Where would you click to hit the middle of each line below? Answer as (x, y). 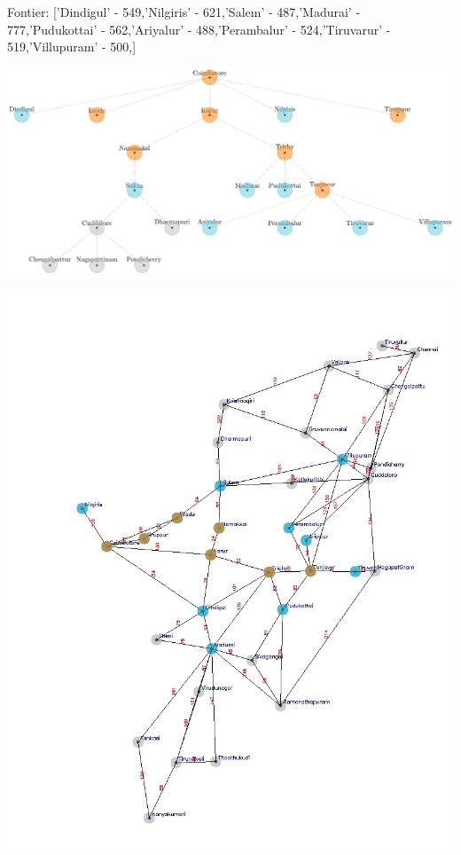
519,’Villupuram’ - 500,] (72, 47)
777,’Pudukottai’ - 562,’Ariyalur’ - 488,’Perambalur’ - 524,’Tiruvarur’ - (199, 29)
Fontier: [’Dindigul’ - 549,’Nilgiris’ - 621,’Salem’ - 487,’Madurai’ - (184, 12)
